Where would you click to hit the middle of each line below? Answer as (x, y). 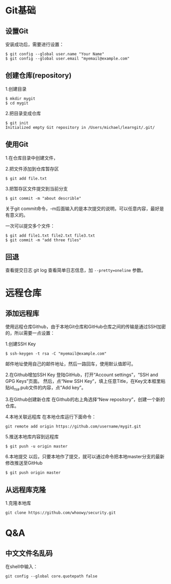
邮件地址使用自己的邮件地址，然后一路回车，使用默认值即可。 (71, 364)
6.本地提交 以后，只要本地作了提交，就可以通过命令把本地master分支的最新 (85, 457)
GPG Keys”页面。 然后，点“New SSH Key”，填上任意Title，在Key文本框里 (83, 381)
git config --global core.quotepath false (51, 576)
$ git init (17, 123)
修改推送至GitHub (24, 463)
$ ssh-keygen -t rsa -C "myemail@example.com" (56, 354)
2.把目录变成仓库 (23, 113)
